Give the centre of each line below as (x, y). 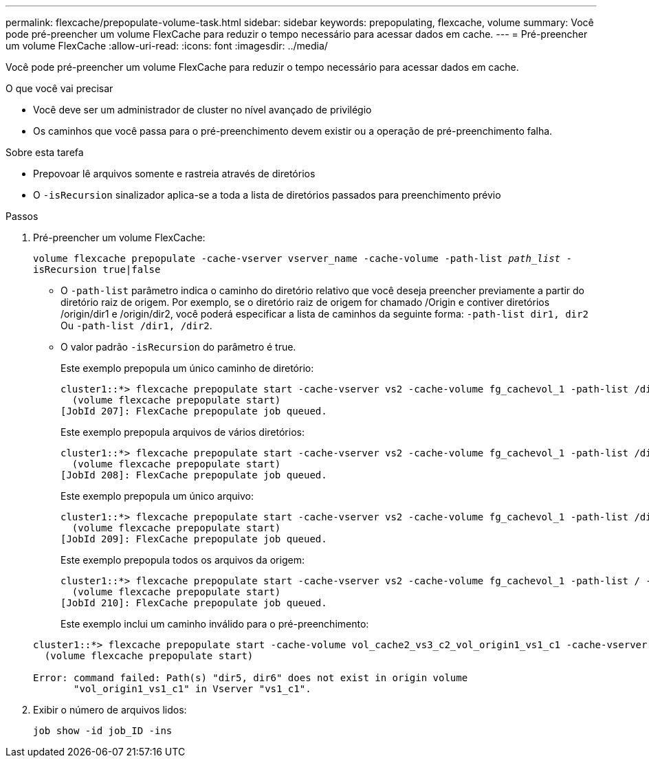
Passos (22, 216)
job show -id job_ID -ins (103, 731)
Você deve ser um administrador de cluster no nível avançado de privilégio (202, 110)
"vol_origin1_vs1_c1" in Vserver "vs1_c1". (192, 689)
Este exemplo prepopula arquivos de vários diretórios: (183, 432)
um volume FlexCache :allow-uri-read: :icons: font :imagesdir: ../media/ (167, 46)
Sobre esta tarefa (45, 152)
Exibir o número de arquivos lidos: (110, 710)
